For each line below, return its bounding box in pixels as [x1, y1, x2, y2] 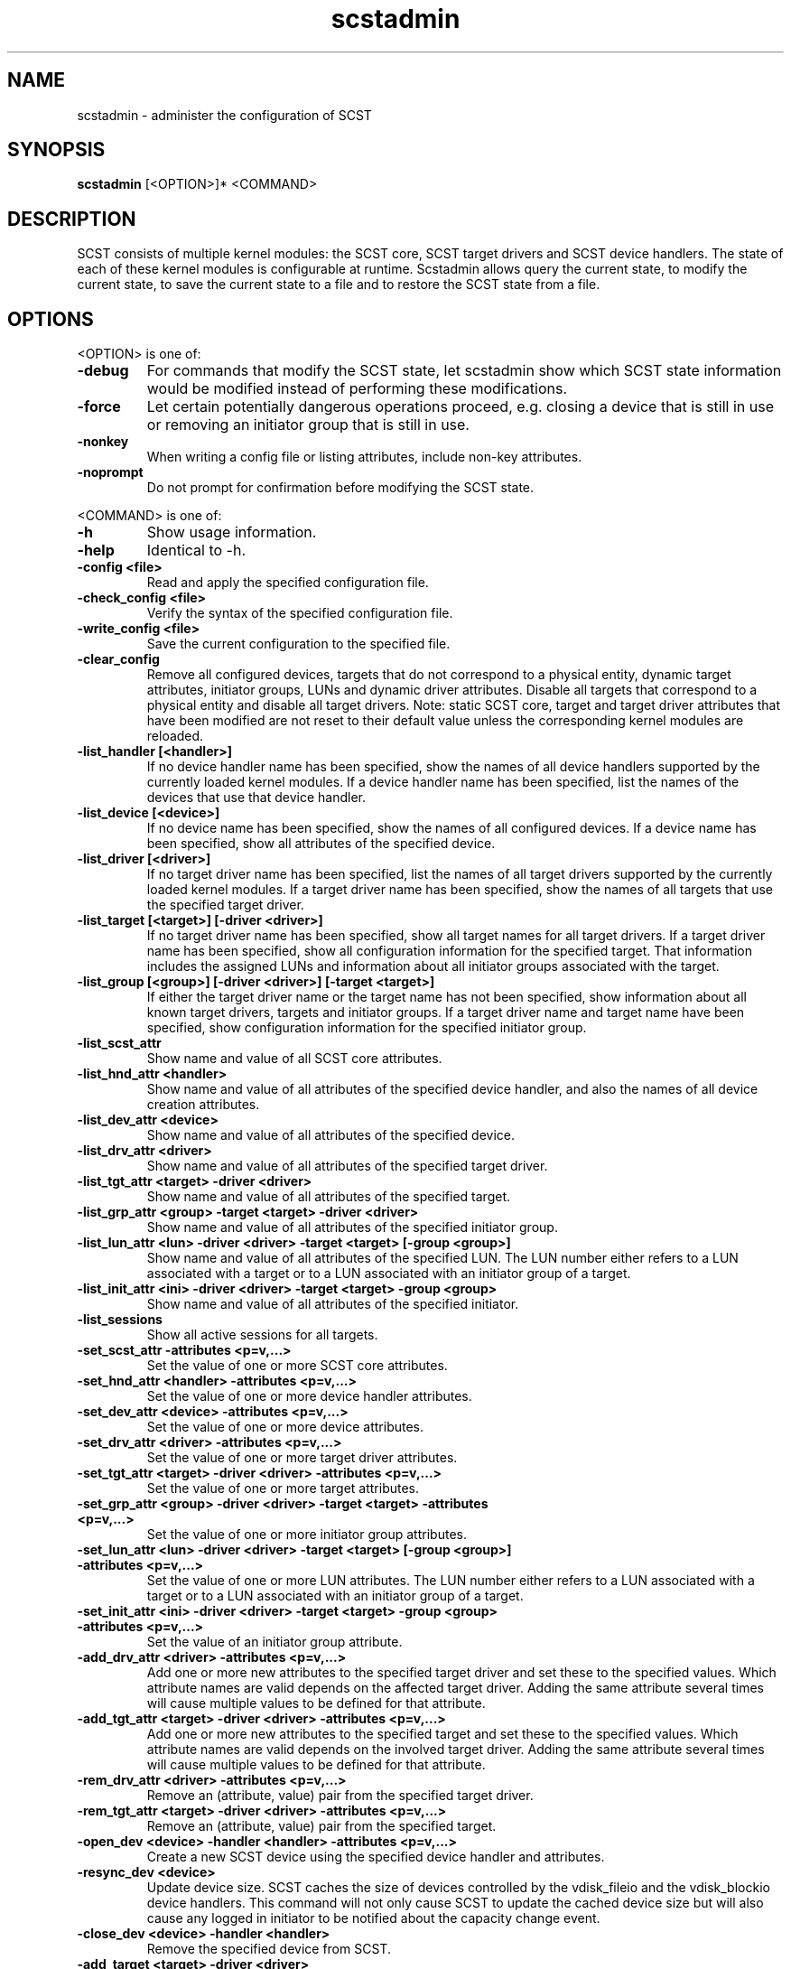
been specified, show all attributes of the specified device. [146, 835, 496, 852]
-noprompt [77, 464, 144, 481]
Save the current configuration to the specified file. [146, 636, 451, 652]
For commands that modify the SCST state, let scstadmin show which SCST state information [146, 361, 782, 380]
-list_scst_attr [77, 1035, 162, 1051]
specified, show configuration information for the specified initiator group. [146, 1020, 587, 1036]
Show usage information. [146, 523, 317, 542]
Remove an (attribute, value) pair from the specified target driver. [146, 1787, 534, 1804]
